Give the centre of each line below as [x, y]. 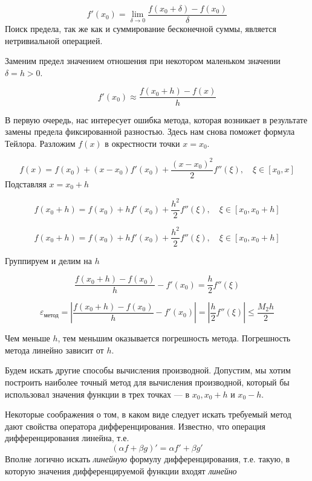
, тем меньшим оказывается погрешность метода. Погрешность [174, 338]
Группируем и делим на [49, 260]
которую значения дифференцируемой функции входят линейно [121, 470]
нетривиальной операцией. [54, 40]
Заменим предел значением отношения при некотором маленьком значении [143, 61]
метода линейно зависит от [54, 350]
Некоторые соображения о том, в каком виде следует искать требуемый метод [148, 414]
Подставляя [26, 183]
